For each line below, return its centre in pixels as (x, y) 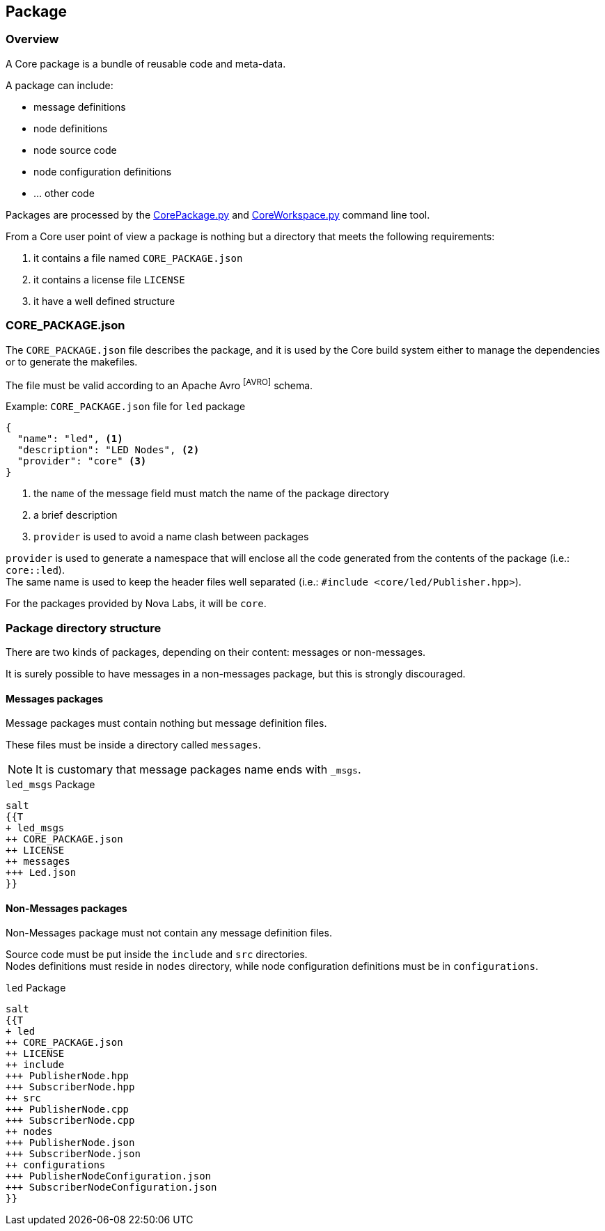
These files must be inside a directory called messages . (133, 745)
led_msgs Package (50, 785)
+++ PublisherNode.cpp (68, 1110)
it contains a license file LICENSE (109, 279)
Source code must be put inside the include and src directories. (157, 955)
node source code (75, 150)
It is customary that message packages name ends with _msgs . (198, 770)
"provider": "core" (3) (82, 461)
